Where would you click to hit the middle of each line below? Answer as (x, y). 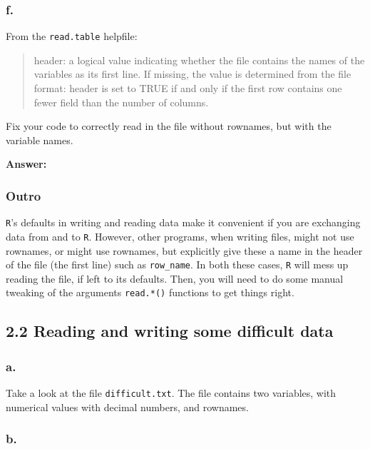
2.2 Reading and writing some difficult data (170, 331)
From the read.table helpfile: (72, 36)
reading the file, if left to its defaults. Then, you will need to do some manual (175, 278)
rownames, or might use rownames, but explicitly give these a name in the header (184, 250)
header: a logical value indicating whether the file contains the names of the (199, 60)
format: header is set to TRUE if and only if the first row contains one (188, 88)
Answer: (26, 164)
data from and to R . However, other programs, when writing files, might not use (180, 236)
